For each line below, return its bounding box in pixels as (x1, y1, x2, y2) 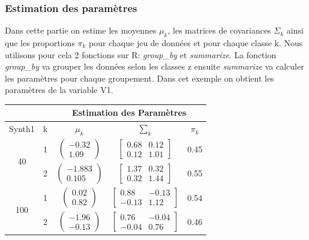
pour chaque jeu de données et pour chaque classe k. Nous (89, 37, 303, 49)
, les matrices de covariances (167, 24, 271, 37)
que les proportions (5, 37, 75, 49)
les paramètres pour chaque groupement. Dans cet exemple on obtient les (5, 71, 274, 84)
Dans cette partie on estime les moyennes (5, 24, 157, 37)
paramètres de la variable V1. (5, 83, 113, 96)
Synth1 (9, 122, 35, 135)
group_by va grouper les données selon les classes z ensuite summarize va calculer (5, 60, 304, 73)
